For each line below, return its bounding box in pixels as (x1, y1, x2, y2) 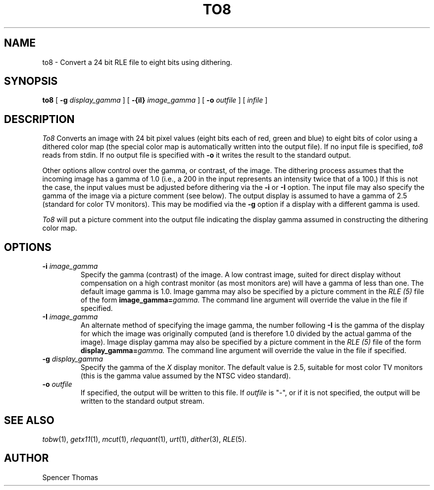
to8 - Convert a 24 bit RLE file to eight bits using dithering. (42, 58, 232, 66)
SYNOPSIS (4, 75, 58, 88)
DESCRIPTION (4, 113, 75, 125)
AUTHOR (4, 452, 49, 465)
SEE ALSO (4, 414, 54, 427)
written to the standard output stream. (80, 397, 205, 406)
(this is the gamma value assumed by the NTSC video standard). (80, 371, 291, 380)
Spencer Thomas (42, 473, 98, 482)
